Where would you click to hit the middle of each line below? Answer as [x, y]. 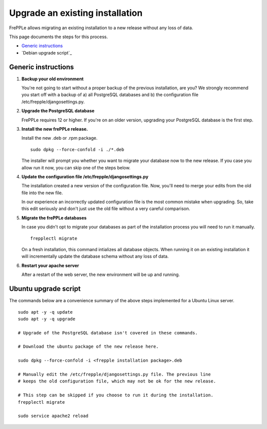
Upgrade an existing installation [76, 13]
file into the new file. [42, 193]
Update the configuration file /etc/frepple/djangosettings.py [85, 176]
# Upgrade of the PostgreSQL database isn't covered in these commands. [108, 333]
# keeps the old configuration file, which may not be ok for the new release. [117, 381]
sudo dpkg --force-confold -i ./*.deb [77, 149]
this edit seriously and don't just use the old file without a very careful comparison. [106, 209]
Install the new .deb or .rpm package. [60, 138]
